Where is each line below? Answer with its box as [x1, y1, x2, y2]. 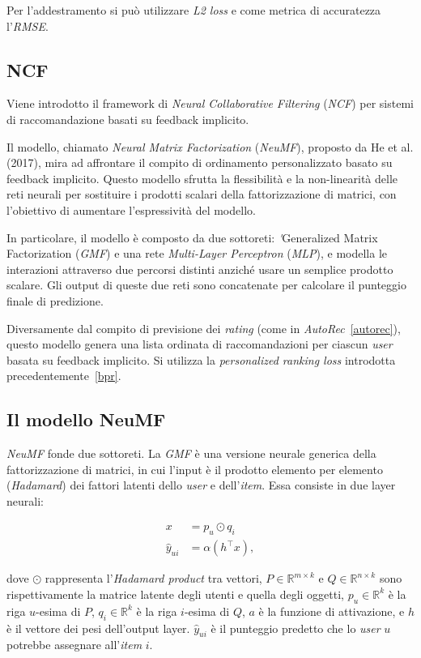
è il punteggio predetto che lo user [210, 619, 381, 636]
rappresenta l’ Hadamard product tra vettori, [45, 570, 262, 587]
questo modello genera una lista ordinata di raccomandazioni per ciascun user [6, 335, 393, 352]
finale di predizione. [6, 292, 104, 309]
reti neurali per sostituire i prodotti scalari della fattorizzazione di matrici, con [6, 186, 397, 203]
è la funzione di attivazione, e [258, 602, 405, 619]
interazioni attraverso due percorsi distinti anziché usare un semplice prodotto [6, 260, 393, 277]
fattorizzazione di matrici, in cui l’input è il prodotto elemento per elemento [6, 460, 383, 477]
